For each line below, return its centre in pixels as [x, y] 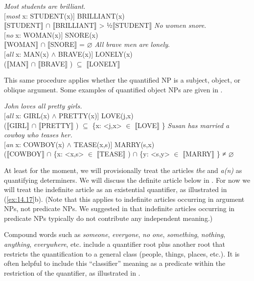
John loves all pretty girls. [43, 106]
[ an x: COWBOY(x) [34, 144]
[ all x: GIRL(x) [27, 115]
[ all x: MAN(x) [27, 54]
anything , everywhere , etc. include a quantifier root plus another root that [115, 244]
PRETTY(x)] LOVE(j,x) [96, 115]
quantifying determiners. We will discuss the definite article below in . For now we [127, 180]
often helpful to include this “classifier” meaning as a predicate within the [115, 263]
